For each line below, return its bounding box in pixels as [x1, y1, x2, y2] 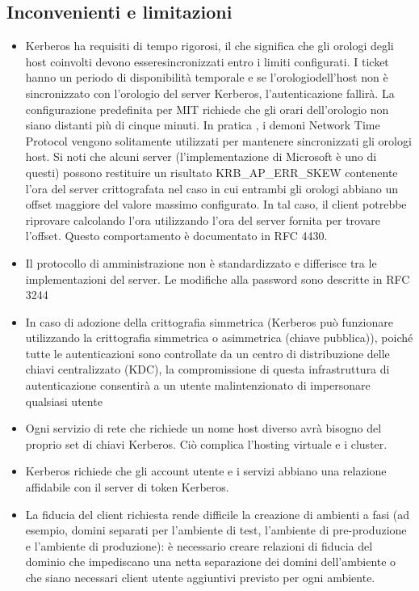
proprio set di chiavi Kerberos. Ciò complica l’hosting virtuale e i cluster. [25, 435, 388, 452]
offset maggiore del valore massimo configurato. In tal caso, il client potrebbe [25, 196, 407, 213]
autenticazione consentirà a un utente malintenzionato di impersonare [25, 377, 371, 394]
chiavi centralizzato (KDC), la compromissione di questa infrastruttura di [25, 361, 390, 378]
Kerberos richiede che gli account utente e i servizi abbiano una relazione [25, 462, 387, 479]
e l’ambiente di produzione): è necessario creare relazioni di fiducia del [25, 537, 373, 554]
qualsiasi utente [25, 392, 103, 409]
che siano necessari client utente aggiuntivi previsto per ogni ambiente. [25, 569, 375, 586]
